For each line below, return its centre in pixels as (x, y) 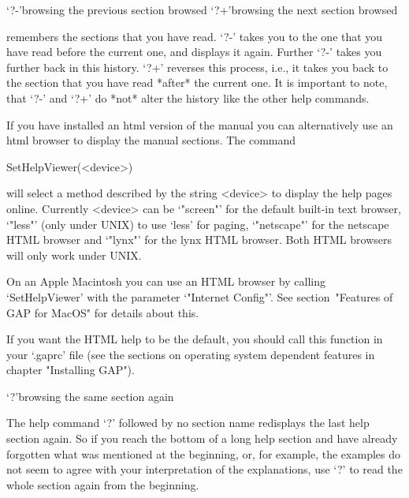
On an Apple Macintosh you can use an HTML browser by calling (166, 281)
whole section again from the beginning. (103, 484)
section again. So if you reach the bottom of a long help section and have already (202, 438)
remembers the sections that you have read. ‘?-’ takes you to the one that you (195, 36)
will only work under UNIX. (74, 255)
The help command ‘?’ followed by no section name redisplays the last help (188, 423)
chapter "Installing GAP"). (71, 370)
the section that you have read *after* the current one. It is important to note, (197, 82)
